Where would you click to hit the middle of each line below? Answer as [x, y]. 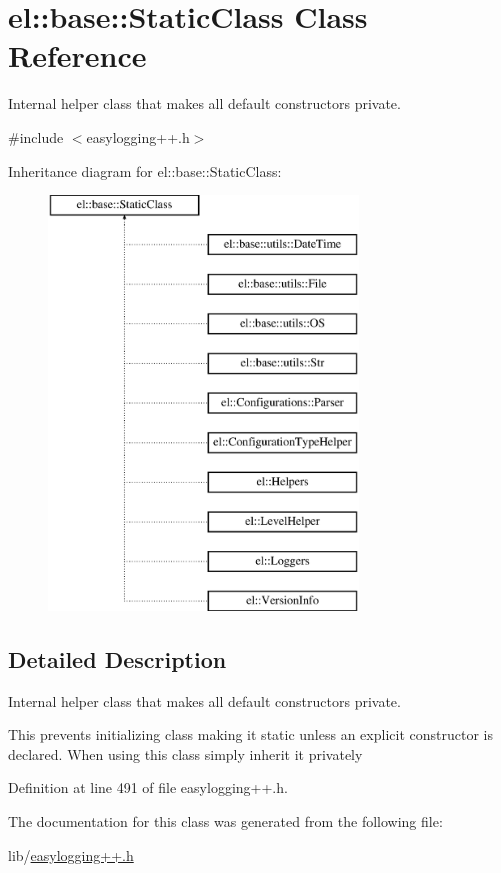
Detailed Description [117, 658]
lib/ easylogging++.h [71, 854]
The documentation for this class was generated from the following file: [225, 821]
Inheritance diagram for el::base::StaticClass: [145, 170]
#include [36, 136]
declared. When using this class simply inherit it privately [185, 753]
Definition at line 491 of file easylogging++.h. [148, 787]
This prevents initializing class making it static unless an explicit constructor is [250, 734]
